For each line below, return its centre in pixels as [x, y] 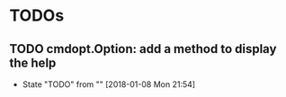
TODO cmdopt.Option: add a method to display [143, 49]
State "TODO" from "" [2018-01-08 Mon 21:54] [109, 84]
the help [33, 62]
